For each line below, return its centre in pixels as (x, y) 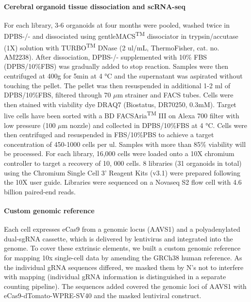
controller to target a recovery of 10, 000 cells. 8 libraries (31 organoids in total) (123, 163)
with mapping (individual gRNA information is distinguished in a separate (115, 277)
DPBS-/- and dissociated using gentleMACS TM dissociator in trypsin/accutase (121, 35)
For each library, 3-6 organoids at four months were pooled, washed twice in (117, 24)
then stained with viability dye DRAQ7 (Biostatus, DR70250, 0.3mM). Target (120, 104)
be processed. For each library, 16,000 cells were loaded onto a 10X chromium (119, 153)
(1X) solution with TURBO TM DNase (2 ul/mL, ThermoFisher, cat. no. (112, 47)
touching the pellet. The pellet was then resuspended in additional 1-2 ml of (117, 85)
